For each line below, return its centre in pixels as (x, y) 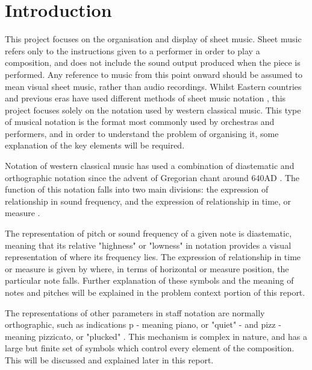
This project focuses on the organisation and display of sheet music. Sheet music (153, 39)
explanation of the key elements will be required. (95, 145)
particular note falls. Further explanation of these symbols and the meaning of (149, 280)
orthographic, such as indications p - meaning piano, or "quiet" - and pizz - (143, 324)
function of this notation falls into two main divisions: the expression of (137, 189)
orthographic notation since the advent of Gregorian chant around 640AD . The (152, 177)
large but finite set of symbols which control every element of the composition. (150, 348)
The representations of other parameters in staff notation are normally (135, 312)
